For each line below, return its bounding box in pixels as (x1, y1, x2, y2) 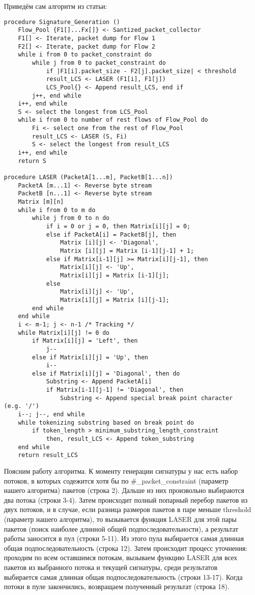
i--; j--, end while (18, 411, 85, 418)
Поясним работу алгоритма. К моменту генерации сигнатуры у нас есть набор (4, 466, 238, 476)
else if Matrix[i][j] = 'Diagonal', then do (32, 370, 180, 377)
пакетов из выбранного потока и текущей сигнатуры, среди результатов (4, 562, 218, 572)
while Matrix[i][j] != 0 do (18, 329, 110, 336)
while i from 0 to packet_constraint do (18, 51, 152, 58)
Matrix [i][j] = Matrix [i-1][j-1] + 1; (60, 247, 194, 254)
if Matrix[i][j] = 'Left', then (32, 337, 138, 345)
